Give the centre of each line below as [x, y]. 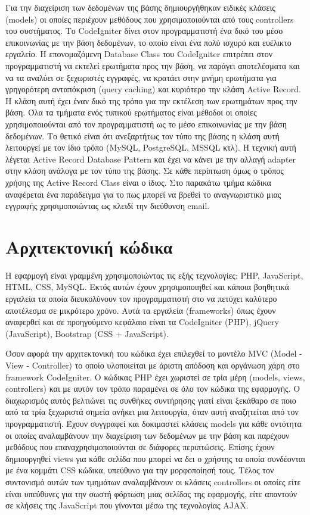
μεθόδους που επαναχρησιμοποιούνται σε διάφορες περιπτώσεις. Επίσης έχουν [140, 447]
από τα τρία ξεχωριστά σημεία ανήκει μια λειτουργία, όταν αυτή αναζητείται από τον [152, 412]
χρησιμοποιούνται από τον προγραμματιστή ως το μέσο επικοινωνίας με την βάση [146, 124]
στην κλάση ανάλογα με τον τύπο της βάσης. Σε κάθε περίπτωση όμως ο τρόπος [145, 171]
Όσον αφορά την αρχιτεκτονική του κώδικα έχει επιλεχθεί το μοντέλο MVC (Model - [154, 353]
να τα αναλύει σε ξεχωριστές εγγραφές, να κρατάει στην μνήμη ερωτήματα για [141, 77]
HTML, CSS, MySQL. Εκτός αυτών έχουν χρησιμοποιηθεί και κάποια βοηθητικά [147, 287]
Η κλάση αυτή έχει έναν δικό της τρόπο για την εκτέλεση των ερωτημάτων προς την [151, 100]
